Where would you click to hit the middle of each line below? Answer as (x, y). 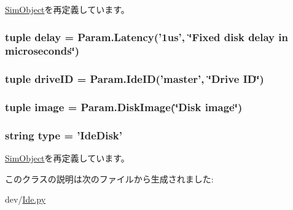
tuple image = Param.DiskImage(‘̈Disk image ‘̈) (124, 107)
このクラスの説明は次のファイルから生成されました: (109, 178)
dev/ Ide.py (25, 199)
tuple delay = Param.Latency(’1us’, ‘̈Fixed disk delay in (146, 37)
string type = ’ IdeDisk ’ (64, 135)
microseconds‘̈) (42, 51)
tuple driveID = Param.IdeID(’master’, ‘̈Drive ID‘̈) (135, 79)
